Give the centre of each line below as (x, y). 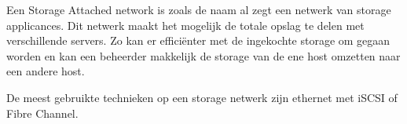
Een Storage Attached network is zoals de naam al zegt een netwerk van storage (199, 9)
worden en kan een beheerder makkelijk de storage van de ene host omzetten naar (203, 55)
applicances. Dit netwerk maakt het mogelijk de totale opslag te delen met (185, 25)
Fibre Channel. (42, 113)
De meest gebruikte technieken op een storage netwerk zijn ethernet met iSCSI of (202, 97)
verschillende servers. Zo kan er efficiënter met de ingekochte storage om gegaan (198, 40)
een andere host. (46, 71)
